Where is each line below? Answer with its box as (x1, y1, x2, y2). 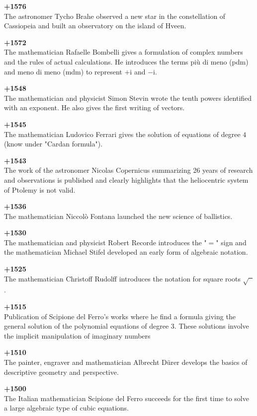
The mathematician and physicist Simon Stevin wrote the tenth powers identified (4, 92, 252, 103)
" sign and (216, 237, 247, 247)
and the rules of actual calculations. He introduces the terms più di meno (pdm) (4, 56, 249, 67)
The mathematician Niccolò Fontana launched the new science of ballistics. (4, 210, 233, 221)
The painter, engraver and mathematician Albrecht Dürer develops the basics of (4, 356, 248, 367)
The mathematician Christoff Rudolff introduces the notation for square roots (4, 273, 241, 283)
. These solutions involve (174, 321, 249, 331)
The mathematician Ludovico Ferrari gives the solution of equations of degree (4, 129, 241, 139)
